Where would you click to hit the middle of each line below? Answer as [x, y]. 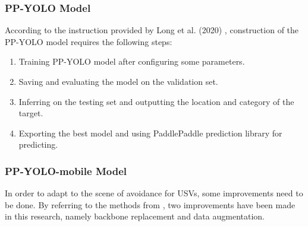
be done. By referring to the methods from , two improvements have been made [150, 204]
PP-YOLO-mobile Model [66, 171]
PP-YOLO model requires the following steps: [89, 41]
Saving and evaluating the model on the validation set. [118, 81]
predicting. [38, 144]
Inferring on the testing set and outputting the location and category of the [156, 101]
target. [31, 113]
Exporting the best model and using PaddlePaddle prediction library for [150, 133]
